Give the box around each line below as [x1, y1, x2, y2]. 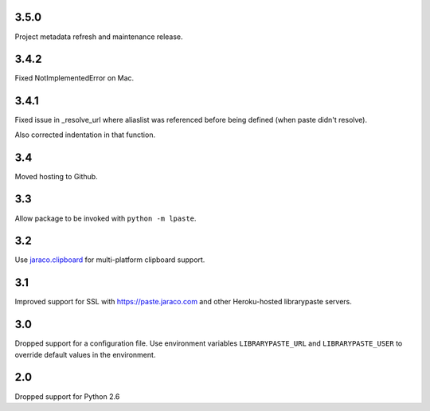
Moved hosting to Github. [14, 171, 99, 181]
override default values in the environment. [14, 350, 156, 359]
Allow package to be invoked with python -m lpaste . [14, 213, 197, 223]
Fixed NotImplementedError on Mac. [14, 73, 135, 83]
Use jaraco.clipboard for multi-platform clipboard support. [14, 255, 205, 264]
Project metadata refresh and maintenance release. [14, 32, 183, 41]
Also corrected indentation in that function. [14, 130, 155, 139]
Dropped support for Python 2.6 [14, 391, 120, 401]
